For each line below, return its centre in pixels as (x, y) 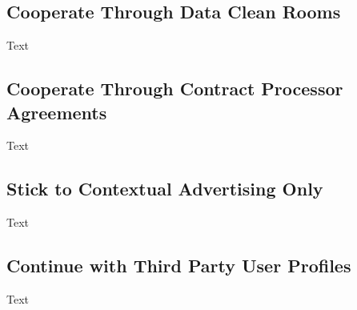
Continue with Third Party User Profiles (179, 266)
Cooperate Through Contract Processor (175, 89)
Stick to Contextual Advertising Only (165, 189)
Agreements (57, 112)
